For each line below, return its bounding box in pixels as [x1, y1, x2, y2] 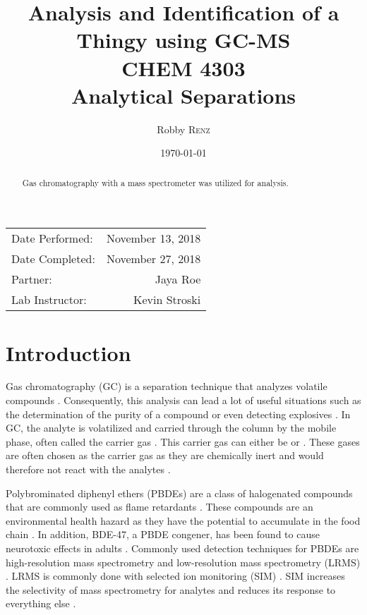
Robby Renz [157, 121, 210, 136]
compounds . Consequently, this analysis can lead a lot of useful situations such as [6, 393, 361, 408]
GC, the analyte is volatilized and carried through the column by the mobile [6, 420, 337, 435]
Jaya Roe [155, 271, 201, 288]
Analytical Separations [71, 80, 296, 109]
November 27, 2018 [106, 250, 201, 267]
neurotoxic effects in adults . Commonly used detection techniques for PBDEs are [6, 540, 359, 555]
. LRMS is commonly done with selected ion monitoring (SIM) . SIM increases [6, 568, 345, 583]
